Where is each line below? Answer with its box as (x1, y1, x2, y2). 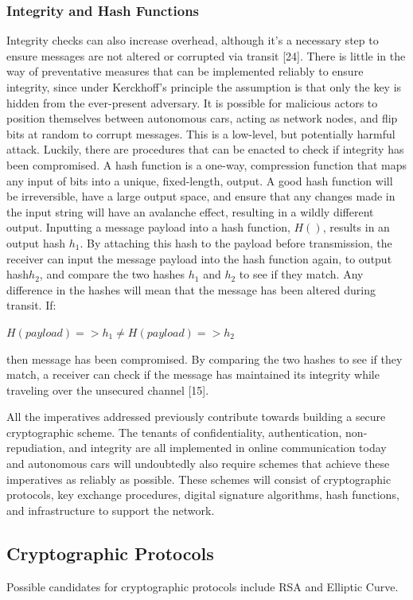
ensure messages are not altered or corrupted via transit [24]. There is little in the (6, 47, 406, 64)
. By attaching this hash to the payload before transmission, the (80, 234, 392, 251)
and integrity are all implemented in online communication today (68, 439, 387, 456)
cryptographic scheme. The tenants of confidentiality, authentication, (6, 423, 342, 440)
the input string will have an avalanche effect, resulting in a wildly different (6, 203, 374, 220)
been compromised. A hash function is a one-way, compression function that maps (6, 156, 407, 173)
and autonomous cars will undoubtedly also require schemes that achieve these (6, 455, 390, 472)
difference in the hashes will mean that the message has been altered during (6, 281, 376, 298)
